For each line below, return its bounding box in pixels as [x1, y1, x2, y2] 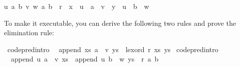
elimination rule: [4, 27, 54, 38]
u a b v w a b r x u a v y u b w [4, 1, 149, 11]
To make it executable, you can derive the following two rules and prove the [4, 17, 236, 28]
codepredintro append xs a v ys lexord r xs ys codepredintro [7, 44, 219, 54]
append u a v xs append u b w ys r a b [10, 54, 159, 64]
